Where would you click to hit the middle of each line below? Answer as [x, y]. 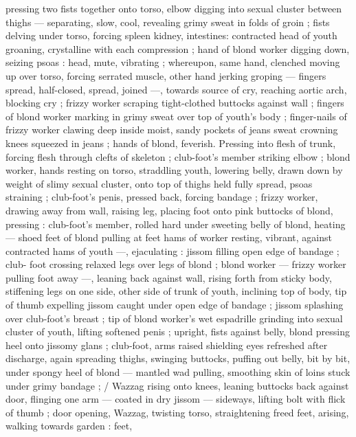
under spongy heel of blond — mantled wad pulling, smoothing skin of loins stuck [178, 372]
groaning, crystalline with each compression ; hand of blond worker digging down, [178, 48]
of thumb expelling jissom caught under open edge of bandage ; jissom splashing [175, 305]
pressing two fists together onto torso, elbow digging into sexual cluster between [174, 8]
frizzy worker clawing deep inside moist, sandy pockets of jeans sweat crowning [172, 130]
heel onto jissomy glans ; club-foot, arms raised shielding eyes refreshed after [167, 345]
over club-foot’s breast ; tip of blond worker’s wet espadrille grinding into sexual [174, 318]
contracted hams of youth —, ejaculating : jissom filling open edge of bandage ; [173, 250]
